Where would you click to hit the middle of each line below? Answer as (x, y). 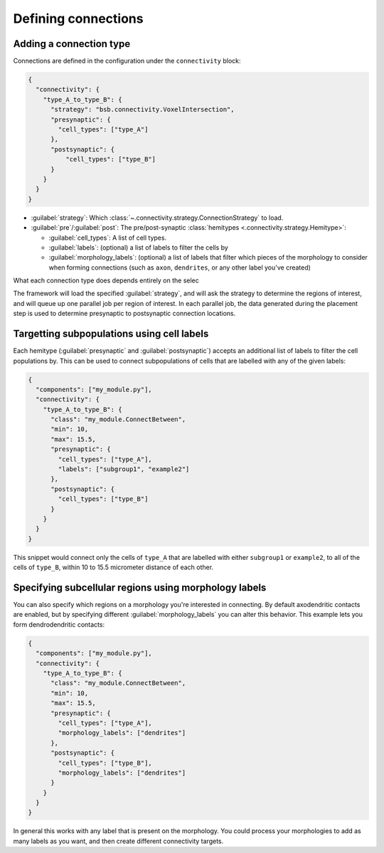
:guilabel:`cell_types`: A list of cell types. (108, 238)
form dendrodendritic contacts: (59, 624)
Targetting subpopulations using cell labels (111, 334)
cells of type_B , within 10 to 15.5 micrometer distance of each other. (113, 567)
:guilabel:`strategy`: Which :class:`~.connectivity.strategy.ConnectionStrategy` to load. (157, 218)
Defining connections (78, 18)
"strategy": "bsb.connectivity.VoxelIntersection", (143, 110)
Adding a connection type (72, 44)
